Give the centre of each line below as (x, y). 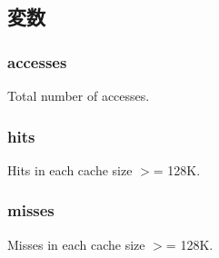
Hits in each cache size (70, 169)
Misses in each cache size (76, 244)
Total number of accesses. (79, 95)
